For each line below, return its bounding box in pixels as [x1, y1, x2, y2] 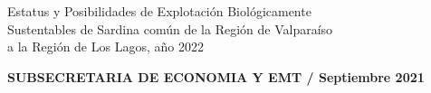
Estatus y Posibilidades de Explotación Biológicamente [7, 2, 311, 20]
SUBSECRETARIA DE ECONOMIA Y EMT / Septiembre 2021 [7, 67, 425, 86]
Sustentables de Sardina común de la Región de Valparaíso [7, 19, 333, 38]
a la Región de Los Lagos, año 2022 [7, 37, 204, 56]
